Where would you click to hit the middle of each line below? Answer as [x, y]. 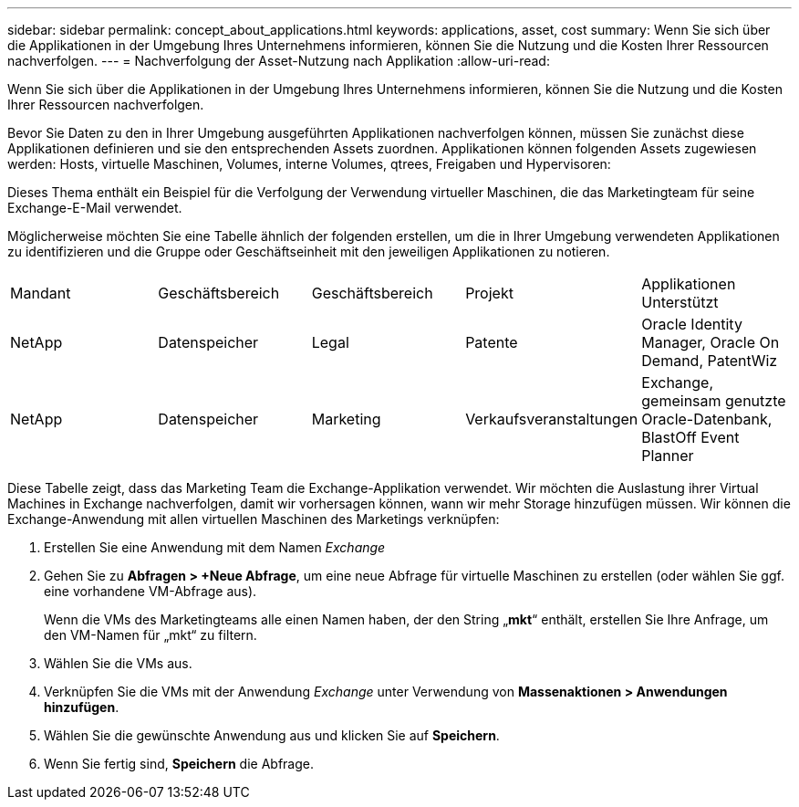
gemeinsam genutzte [714, 401]
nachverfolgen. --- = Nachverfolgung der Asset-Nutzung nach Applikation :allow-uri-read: [279, 61]
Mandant [41, 293]
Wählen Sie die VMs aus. [118, 663]
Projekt [489, 293]
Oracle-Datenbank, [707, 419]
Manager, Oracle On [711, 342]
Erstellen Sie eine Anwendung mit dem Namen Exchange [215, 547]
